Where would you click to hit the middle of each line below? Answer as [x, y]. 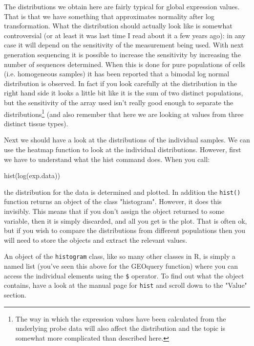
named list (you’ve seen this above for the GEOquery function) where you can [121, 266]
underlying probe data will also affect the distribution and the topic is [120, 328]
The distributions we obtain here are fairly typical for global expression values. [122, 6]
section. [15, 294]
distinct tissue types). [36, 123]
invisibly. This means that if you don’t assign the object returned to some [114, 211]
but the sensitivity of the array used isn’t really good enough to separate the [119, 102]
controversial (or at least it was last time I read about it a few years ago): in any [125, 35]
